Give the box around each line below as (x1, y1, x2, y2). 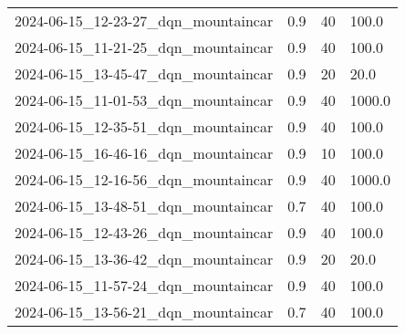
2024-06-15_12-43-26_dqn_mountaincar (15, 222, 274, 243)
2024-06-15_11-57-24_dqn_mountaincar (15, 275, 274, 296)
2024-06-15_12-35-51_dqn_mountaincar (15, 116, 274, 137)
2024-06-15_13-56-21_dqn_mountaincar (15, 301, 274, 322)
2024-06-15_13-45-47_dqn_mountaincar (15, 63, 274, 84)
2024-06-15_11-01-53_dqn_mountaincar (15, 89, 274, 110)
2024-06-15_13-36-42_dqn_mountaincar (15, 248, 274, 269)
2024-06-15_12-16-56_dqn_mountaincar (15, 169, 274, 190)
